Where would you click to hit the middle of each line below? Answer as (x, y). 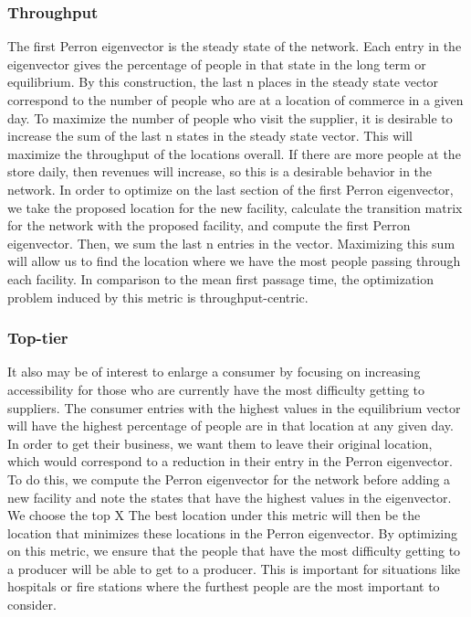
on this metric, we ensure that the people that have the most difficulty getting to (234, 551)
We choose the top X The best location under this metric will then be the (214, 515)
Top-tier (38, 338)
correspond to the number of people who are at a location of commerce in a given (235, 100)
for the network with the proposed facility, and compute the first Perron (209, 225)
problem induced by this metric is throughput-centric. (158, 297)
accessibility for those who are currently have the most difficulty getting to (216, 389)
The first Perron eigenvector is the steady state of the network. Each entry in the (235, 46)
